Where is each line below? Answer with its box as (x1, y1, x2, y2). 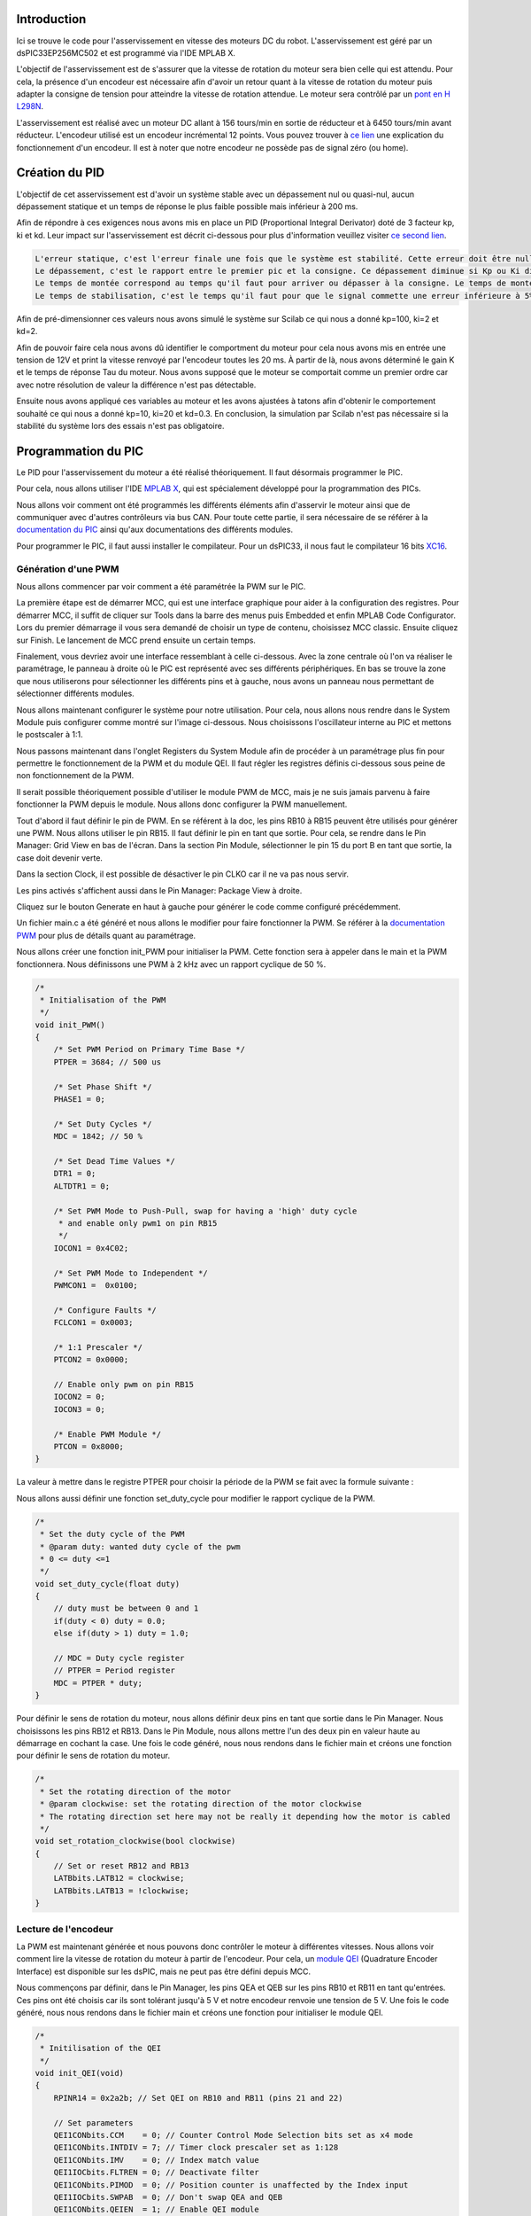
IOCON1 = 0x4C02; (53, 1243, 129, 1253)
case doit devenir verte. (16, 852, 104, 863)
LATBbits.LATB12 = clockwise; (53, 1873, 185, 1884)
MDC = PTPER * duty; (53, 1678, 143, 1688)
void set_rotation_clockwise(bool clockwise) (35, 1836, 236, 1846)
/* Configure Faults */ (53, 1305, 157, 1315)
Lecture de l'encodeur (16, 1923, 114, 1935)
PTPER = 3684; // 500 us (53, 1057, 162, 1067)
